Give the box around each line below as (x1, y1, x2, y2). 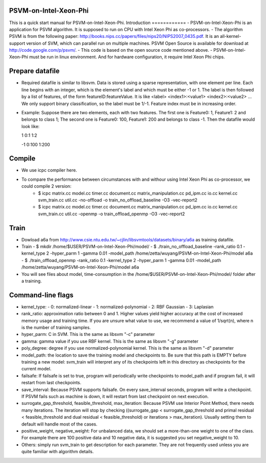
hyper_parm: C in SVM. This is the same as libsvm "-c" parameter (21, 331, 155, 337)
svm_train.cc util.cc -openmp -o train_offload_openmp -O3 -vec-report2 (38, 211, 185, 217)
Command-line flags (9, 291, 74, 299)
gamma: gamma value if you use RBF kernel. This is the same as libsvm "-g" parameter (21, 338, 199, 344)
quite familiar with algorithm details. (21, 449, 94, 455)
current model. (21, 366, 52, 372)
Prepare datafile (9, 67, 60, 75)
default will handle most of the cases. (21, 421, 98, 427)
